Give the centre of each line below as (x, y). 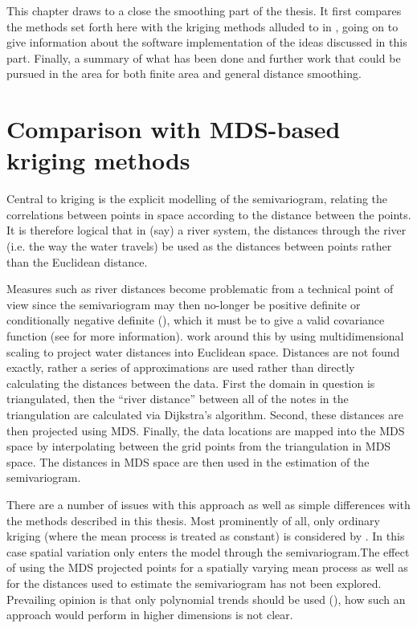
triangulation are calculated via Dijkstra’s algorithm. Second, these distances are (205, 414)
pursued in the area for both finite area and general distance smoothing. (184, 73)
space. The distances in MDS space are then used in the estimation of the (188, 461)
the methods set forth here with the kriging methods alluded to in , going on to (202, 26)
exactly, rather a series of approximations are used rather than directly (181, 367)
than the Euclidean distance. (77, 261)
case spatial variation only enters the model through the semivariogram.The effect (208, 551)
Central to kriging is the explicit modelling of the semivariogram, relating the (197, 199)
